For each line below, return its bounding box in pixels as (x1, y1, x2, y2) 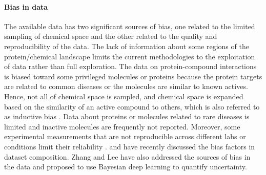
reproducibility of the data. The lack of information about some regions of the (4, 40, 249, 51)
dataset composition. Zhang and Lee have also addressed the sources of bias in (4, 151, 251, 162)
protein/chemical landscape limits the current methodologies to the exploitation (4, 51, 255, 61)
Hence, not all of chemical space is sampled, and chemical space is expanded (4, 91, 243, 101)
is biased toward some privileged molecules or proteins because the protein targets (4, 71, 262, 81)
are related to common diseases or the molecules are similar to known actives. (4, 81, 248, 92)
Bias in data (4, 1, 48, 12)
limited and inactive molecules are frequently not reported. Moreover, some (4, 121, 240, 132)
